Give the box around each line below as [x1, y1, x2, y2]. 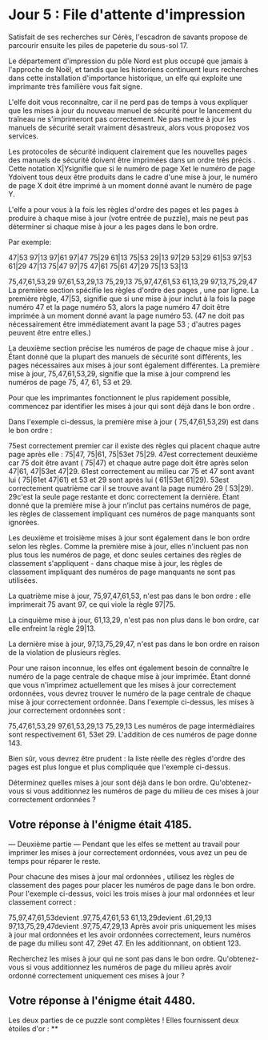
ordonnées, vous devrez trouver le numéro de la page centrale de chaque [8, 689, 251, 698]
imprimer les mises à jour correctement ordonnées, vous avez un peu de [8, 847, 248, 857]
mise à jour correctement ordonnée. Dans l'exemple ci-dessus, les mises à [8, 697, 254, 706]
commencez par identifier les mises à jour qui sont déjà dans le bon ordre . [8, 401, 255, 411]
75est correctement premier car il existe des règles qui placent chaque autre [8, 440, 261, 450]
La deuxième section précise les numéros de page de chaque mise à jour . [8, 343, 254, 353]
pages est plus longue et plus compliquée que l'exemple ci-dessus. [8, 762, 230, 772]
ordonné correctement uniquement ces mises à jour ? [8, 970, 186, 980]
